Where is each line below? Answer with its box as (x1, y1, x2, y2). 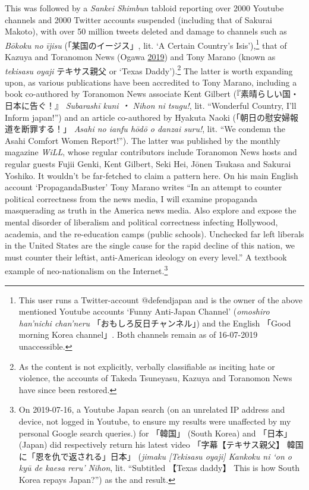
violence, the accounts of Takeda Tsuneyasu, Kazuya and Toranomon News (18, 372, 292, 384)
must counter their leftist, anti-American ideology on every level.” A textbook (5, 250, 287, 263)
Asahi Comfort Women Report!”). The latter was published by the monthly (5, 134, 280, 146)
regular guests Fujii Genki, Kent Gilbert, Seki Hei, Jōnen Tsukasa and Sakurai (5, 158, 291, 170)
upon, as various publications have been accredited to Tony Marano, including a (5, 76, 297, 88)
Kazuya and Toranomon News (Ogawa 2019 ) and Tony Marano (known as (5, 51, 276, 63)
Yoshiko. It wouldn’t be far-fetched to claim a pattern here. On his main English (5, 169, 298, 181)
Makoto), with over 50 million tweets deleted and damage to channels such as (5, 25, 287, 37)
